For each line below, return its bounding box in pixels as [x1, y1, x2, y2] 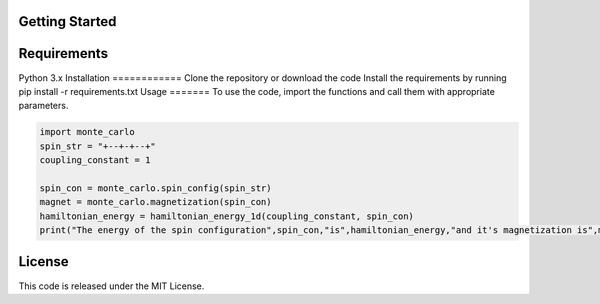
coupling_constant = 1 [39, 155, 151, 166]
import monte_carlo [39, 126, 135, 138]
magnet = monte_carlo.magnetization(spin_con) [39, 196, 272, 208]
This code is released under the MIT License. [18, 280, 205, 292]
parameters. [18, 100, 69, 112]
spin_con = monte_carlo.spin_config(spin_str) [39, 182, 272, 194]
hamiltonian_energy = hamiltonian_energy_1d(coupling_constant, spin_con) [39, 210, 415, 222]
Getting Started [18, 13, 117, 30]
